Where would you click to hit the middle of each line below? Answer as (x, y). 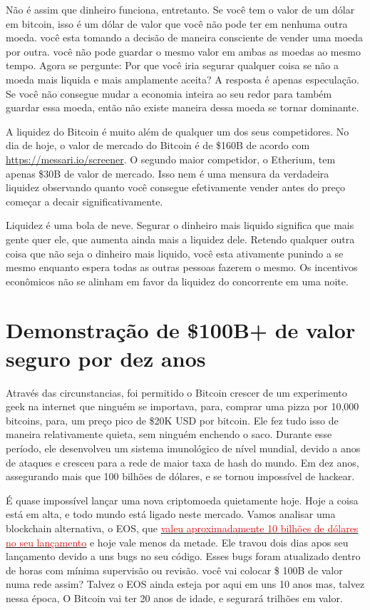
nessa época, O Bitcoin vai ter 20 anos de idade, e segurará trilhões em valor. (174, 598)
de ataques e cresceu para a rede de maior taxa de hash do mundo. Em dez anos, (183, 462)
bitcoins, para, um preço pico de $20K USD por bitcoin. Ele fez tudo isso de (172, 420)
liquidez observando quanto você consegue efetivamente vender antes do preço (175, 187)
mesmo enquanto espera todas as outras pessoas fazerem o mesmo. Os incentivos (182, 267)
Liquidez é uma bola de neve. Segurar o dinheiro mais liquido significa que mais (180, 225)
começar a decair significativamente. (84, 201)
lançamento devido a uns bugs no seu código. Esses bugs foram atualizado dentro (183, 556)
